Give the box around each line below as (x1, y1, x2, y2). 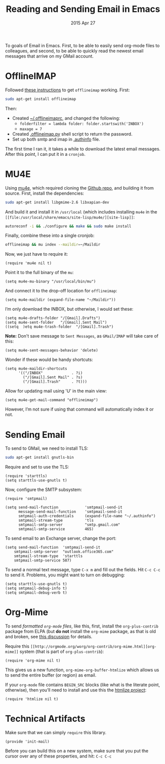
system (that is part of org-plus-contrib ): (19, 649, 104, 655)
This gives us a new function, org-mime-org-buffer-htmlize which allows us (5, 667, 160, 673)
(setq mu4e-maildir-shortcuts (5, 366, 68, 371)
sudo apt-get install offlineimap (5, 96, 77, 101)
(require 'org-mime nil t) (5, 658, 61, 663)
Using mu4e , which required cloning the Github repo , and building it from (5, 185, 154, 191)
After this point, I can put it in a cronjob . (5, 151, 85, 157)
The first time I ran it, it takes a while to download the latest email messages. (5, 145, 161, 152)
